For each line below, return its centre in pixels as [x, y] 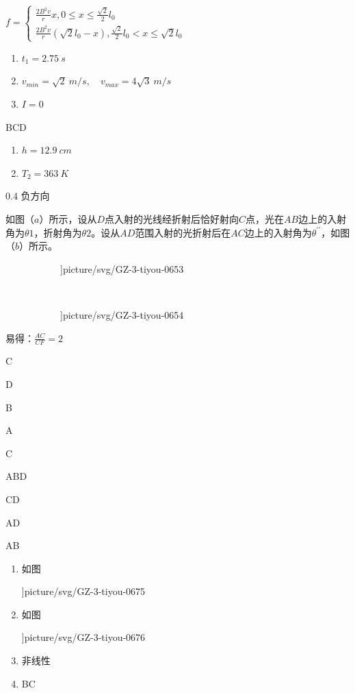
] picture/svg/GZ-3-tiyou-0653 [122, 268]
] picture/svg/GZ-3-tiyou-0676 [83, 637]
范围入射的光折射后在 [183, 232]
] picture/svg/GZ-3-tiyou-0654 [122, 314]
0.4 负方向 [28, 196]
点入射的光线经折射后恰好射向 [172, 218]
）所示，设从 [68, 218]
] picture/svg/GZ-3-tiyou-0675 [83, 591]
